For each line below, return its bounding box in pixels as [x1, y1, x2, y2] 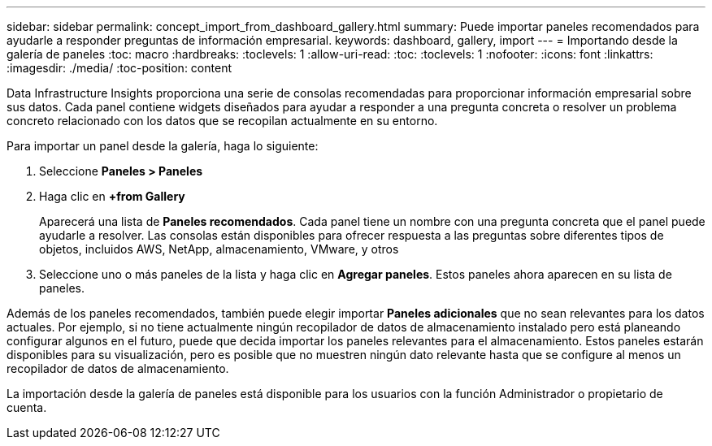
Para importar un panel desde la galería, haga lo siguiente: [7, 139, 319, 153]
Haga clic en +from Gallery [39, 189, 185, 203]
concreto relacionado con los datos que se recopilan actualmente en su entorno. [7, 114, 438, 128]
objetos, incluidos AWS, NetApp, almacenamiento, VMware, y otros [39, 242, 399, 256]
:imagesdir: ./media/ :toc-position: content [7, 61, 232, 75]
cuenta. [7, 401, 47, 414]
